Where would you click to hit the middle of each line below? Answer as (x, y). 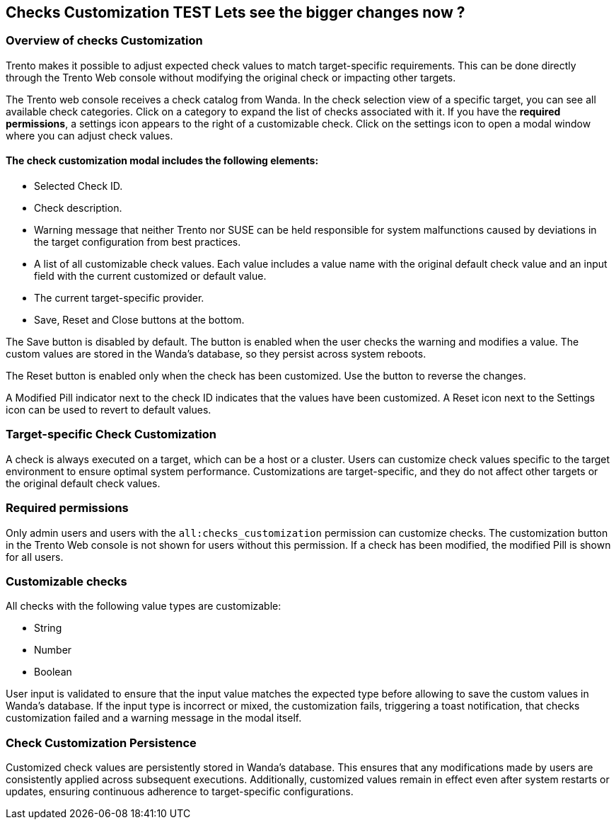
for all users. (35, 557)
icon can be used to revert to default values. (109, 410)
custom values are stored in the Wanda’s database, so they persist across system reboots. (216, 354)
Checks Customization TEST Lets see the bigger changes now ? (236, 12)
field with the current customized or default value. (150, 276)
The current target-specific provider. (119, 298)
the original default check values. (83, 483)
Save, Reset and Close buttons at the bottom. (139, 320)
